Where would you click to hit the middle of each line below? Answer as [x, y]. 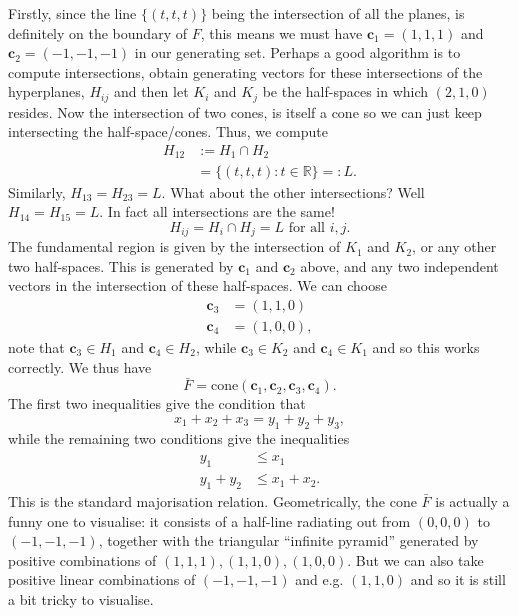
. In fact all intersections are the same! [217, 211]
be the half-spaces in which [345, 91]
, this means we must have [281, 32]
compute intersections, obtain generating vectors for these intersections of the [245, 71]
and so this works [426, 347]
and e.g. [319, 579]
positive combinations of [82, 559]
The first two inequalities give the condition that [157, 403]
